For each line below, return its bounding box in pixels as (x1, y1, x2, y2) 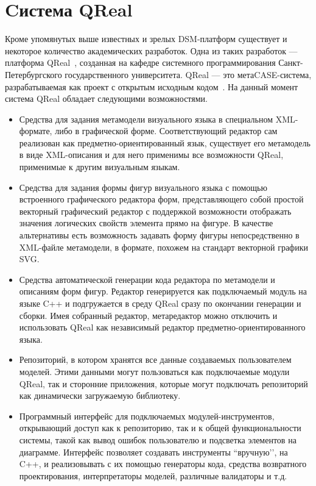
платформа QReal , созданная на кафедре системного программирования (5, 56, 276, 69)
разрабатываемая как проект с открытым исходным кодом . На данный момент (5, 80, 298, 93)
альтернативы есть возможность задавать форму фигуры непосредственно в (19, 229, 300, 241)
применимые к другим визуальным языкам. (19, 160, 180, 173)
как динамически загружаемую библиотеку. (19, 389, 181, 402)
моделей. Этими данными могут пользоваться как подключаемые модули (19, 365, 290, 377)
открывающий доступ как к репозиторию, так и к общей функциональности (19, 421, 301, 434)
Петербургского (5, 68, 62, 80)
